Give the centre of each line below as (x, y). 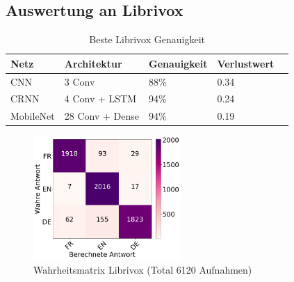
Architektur (93, 63)
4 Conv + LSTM (100, 99)
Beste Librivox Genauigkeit (147, 39)
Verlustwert (246, 63)
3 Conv (80, 81)
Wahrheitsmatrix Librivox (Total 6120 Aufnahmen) (143, 269)
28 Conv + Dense (101, 116)
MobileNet (33, 116)
